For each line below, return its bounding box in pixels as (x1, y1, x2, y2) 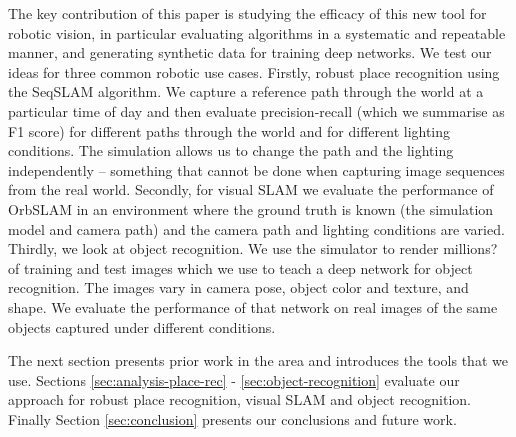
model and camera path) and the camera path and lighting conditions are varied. (8, 218, 505, 239)
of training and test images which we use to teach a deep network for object (8, 257, 473, 278)
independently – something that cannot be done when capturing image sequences (8, 159, 505, 180)
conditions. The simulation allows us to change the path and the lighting (8, 140, 454, 161)
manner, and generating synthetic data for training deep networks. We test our (8, 42, 492, 63)
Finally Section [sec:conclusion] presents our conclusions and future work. (8, 408, 457, 429)
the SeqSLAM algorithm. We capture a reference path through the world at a (8, 81, 484, 102)
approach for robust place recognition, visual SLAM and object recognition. (8, 389, 471, 410)
